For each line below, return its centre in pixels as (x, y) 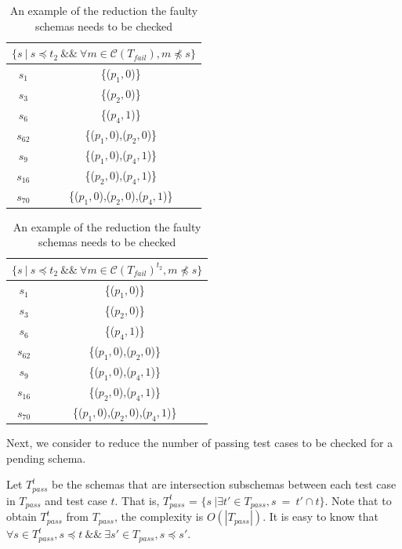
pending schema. (46, 458)
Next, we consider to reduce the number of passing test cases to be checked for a (200, 443)
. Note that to (358, 500)
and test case (76, 500)
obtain (22, 516)
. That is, (137, 500)
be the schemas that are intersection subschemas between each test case (224, 484)
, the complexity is (159, 516)
